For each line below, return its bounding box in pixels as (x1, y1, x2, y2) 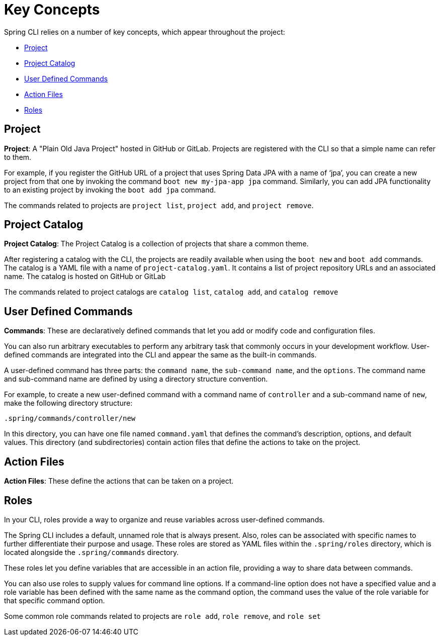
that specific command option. (4, 596, 105, 605)
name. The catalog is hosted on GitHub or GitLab (4, 272, 166, 281)
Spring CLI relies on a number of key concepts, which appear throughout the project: (4, 27, 285, 36)
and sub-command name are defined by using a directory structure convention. (4, 375, 268, 384)
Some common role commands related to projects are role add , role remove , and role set (4, 611, 321, 620)
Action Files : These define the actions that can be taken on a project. (4, 477, 234, 486)
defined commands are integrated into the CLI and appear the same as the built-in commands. (4, 350, 317, 359)
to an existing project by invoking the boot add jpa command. (4, 185, 216, 194)
